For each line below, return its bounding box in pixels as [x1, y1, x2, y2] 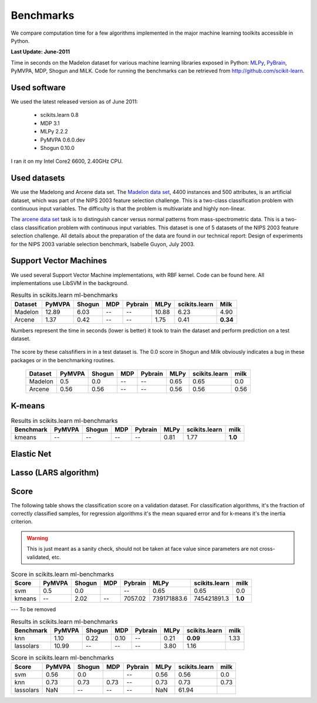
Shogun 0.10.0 [40, 144, 75, 151]
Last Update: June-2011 [11, 48, 70, 55]
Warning [26, 534, 48, 541]
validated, [26, 553, 51, 561]
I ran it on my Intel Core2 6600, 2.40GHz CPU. [11, 158, 123, 165]
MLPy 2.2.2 [40, 128, 68, 135]
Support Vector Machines [11, 256, 107, 266]
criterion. [11, 518, 33, 525]
